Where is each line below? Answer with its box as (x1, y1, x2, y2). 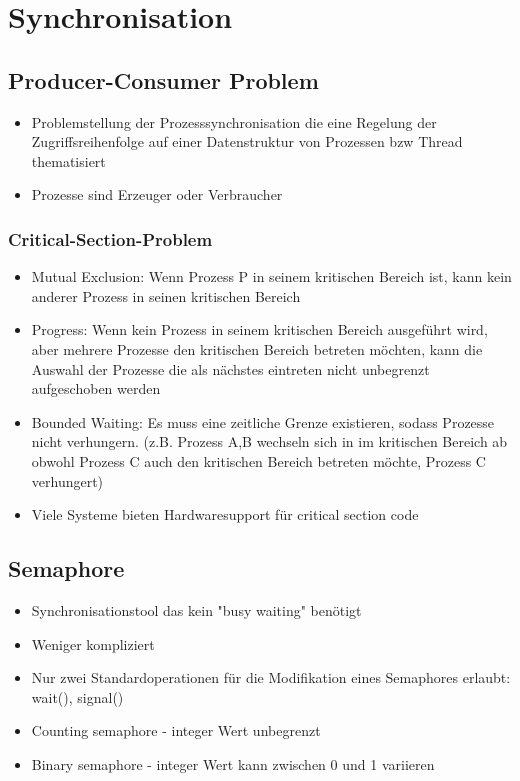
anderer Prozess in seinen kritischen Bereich (31, 285, 301, 306)
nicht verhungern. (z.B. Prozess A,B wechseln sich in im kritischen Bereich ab (31, 431, 508, 452)
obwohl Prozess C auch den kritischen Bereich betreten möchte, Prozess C (31, 450, 486, 471)
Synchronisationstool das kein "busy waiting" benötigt (31, 599, 362, 620)
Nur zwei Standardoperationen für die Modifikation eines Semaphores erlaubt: (31, 667, 511, 688)
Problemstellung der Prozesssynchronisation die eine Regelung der (31, 111, 437, 132)
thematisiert (31, 150, 106, 171)
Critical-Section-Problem (8, 226, 213, 251)
